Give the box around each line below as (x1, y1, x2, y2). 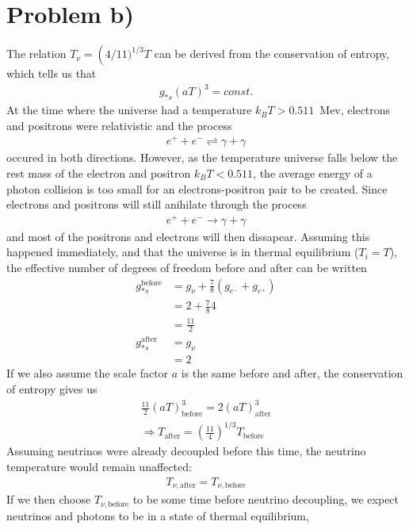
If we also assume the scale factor (6, 365, 169, 381)
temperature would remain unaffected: (6, 458, 192, 474)
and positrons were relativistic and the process (6, 117, 232, 133)
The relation (6, 45, 67, 62)
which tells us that (6, 65, 97, 82)
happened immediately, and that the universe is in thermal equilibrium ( (6, 243, 359, 260)
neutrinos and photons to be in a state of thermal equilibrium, (6, 507, 309, 523)
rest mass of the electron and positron (6, 164, 191, 181)
